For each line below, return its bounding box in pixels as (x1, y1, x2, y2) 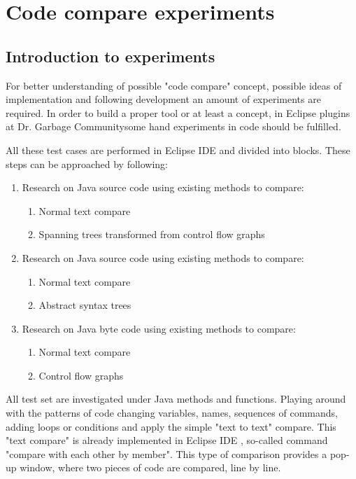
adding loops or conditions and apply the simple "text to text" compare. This (6, 419, 336, 433)
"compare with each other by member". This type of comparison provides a (6, 446, 327, 461)
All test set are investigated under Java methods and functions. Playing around (6, 391, 346, 406)
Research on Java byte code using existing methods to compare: (22, 321, 296, 335)
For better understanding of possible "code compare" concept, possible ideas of (6, 78, 342, 92)
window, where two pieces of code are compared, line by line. (20, 460, 281, 475)
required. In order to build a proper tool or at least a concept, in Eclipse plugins (6, 105, 350, 120)
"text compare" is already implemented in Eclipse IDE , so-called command (6, 433, 328, 447)
